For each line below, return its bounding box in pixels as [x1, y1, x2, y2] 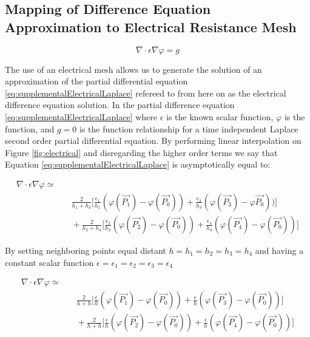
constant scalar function [5, 256, 94, 268]
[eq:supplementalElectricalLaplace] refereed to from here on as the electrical [5, 86, 286, 99]
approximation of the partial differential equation [5, 75, 188, 87]
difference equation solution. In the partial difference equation [5, 98, 235, 111]
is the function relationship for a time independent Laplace [79, 122, 298, 135]
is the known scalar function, [166, 110, 274, 123]
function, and [5, 122, 55, 135]
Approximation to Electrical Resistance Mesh [5, 17, 297, 36]
